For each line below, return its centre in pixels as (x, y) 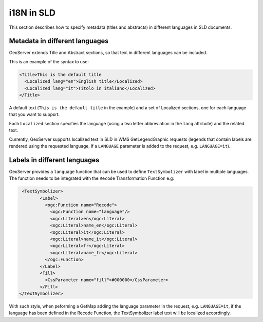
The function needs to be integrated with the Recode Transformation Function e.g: (92, 178)
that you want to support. (34, 114)
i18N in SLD (32, 13)
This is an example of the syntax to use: (49, 61)
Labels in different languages (54, 160)
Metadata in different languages (59, 41)
